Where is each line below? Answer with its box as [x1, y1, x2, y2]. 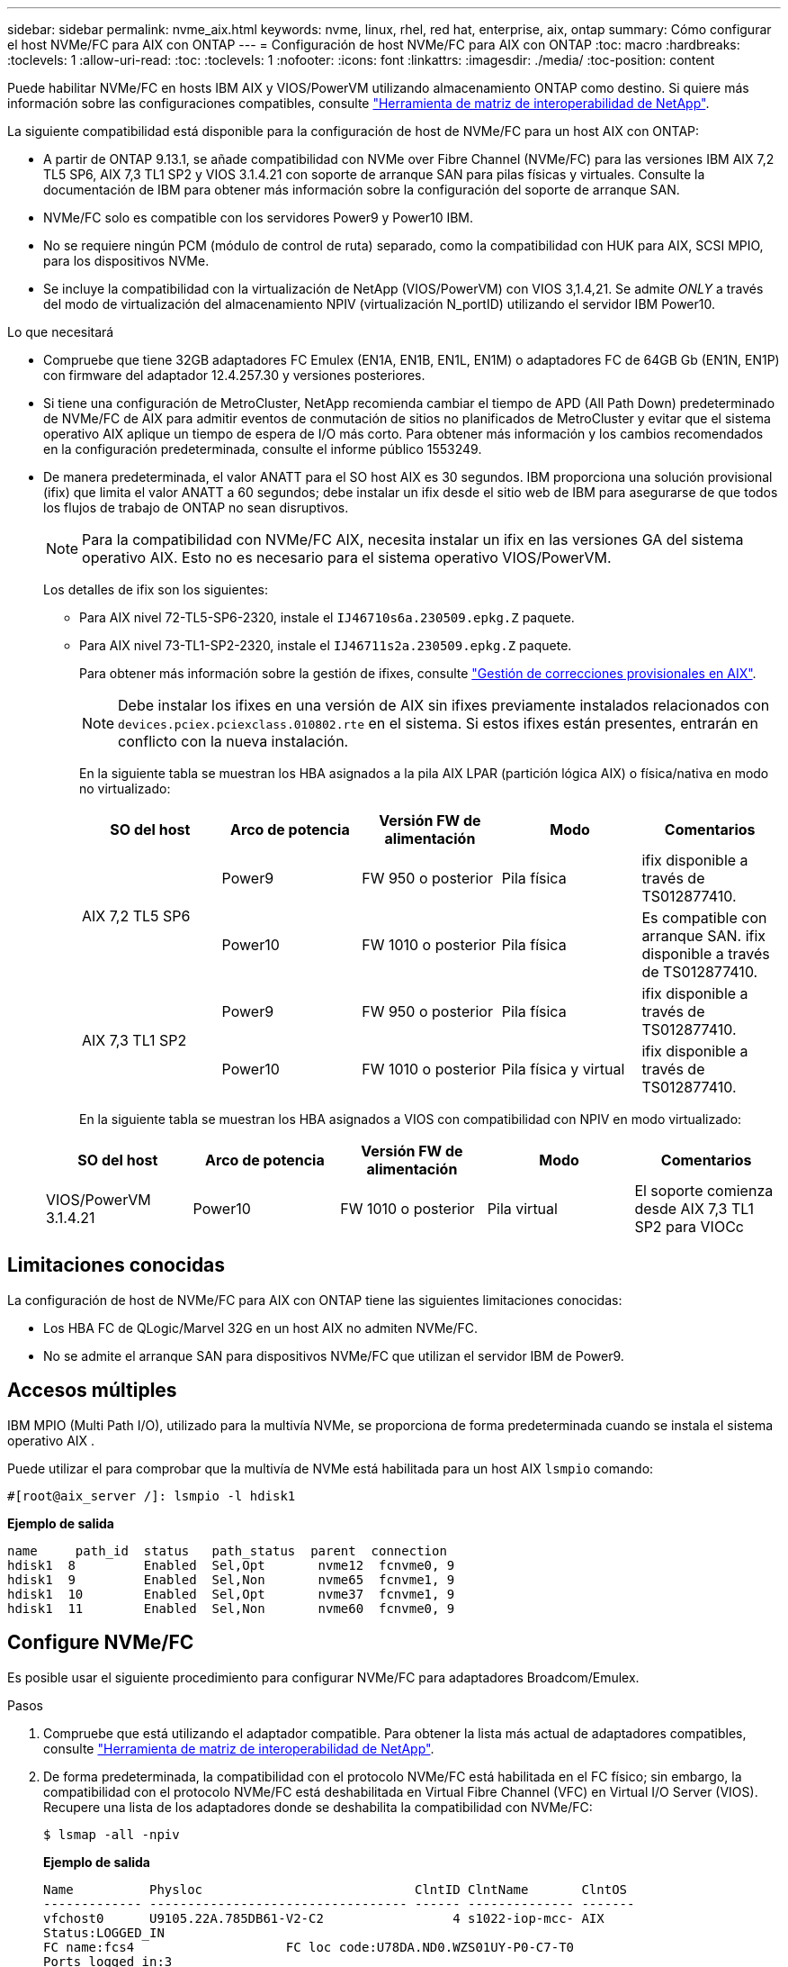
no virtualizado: [79, 781, 171, 796]
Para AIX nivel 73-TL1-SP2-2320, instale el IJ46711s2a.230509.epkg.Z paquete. [79, 638, 572, 653]
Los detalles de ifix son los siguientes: [43, 582, 268, 597]
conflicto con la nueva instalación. [118, 732, 349, 750]
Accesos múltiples [7, 1379, 177, 1402]
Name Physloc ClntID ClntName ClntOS [43, 1881, 628, 1897]
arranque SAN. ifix [641, 927, 766, 945]
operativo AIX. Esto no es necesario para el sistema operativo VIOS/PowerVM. [82, 548, 612, 567]
